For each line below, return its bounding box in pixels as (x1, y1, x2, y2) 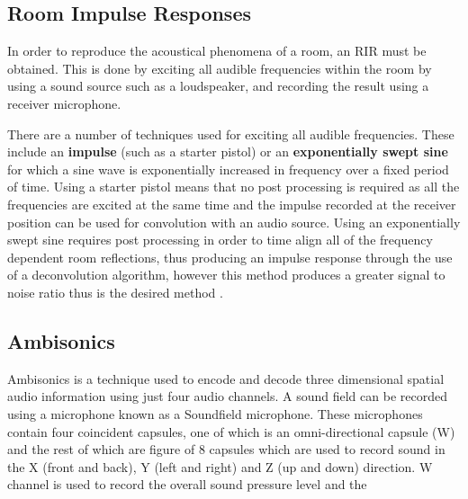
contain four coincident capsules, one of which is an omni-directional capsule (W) (7, 422, 455, 441)
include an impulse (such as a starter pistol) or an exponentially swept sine (7, 142, 448, 161)
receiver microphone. (7, 94, 121, 112)
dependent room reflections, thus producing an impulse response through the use (7, 247, 453, 266)
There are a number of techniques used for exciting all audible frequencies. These (7, 124, 454, 143)
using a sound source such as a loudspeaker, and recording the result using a (7, 76, 429, 95)
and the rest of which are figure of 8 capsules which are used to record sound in (7, 440, 445, 459)
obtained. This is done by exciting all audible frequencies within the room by (7, 58, 432, 77)
